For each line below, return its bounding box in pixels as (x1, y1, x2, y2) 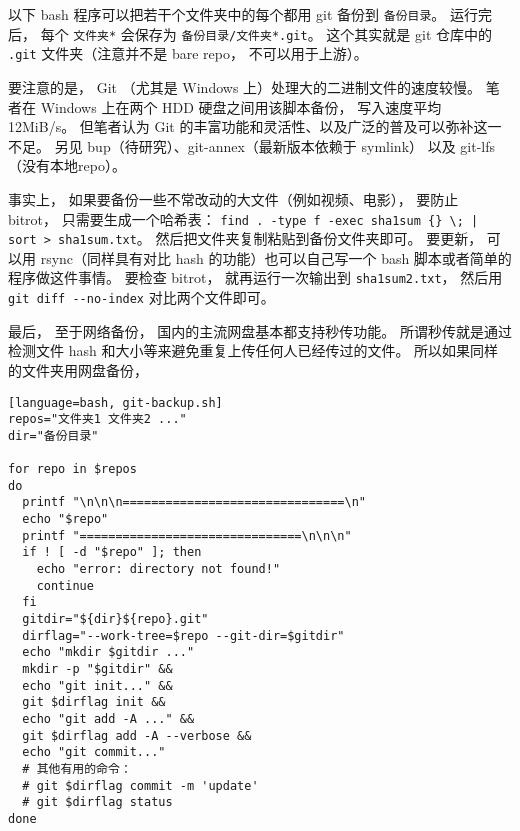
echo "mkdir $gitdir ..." (22, 645, 195, 660)
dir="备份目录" (8, 428, 99, 443)
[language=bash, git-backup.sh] (8, 395, 223, 410)
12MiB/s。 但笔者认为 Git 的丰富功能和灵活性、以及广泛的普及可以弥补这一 (8, 116, 502, 137)
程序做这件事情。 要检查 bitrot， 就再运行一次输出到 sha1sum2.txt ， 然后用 (8, 267, 503, 288)
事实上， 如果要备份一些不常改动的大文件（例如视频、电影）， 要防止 (8, 188, 459, 209)
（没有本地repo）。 (8, 155, 126, 176)
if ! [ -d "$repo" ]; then (22, 545, 202, 560)
